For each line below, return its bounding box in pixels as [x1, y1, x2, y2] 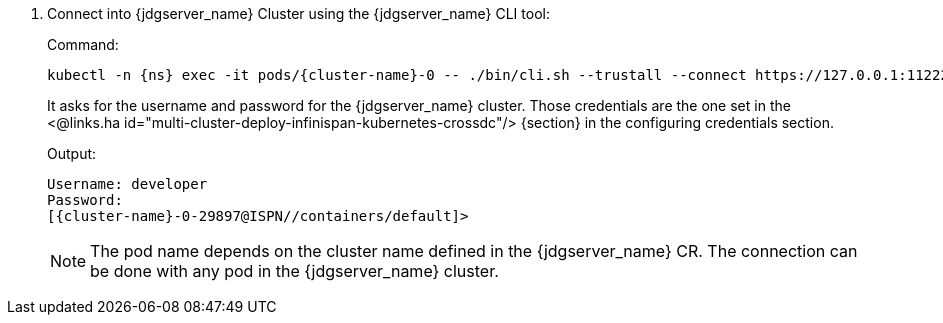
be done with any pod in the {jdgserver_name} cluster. [90, 261, 499, 281]
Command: [47, 36, 119, 53]
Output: [47, 145, 97, 162]
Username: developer [47, 176, 208, 192]
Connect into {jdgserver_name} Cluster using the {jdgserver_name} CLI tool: [47, 5, 550, 22]
